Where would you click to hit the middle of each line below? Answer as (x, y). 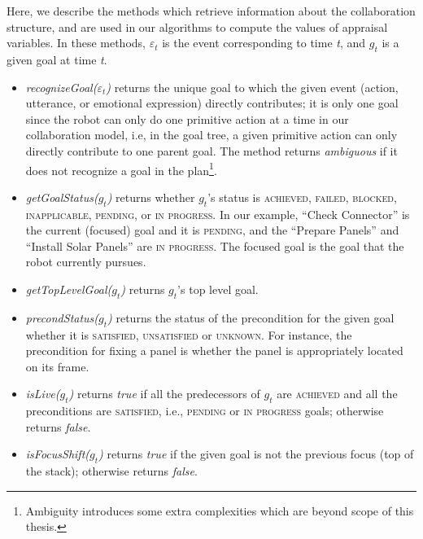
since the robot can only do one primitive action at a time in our (187, 118)
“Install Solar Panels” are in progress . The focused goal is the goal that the (215, 245)
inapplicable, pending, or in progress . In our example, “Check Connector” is (218, 214)
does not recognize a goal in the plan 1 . (121, 169)
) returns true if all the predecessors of (164, 394)
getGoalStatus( (62, 197)
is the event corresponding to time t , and (264, 43)
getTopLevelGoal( (69, 289)
